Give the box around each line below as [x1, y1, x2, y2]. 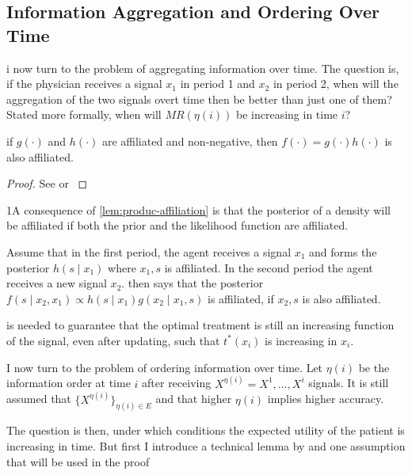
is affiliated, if [208, 290, 274, 306]
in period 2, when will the [273, 75, 399, 92]
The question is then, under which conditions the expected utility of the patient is [6, 422, 405, 439]
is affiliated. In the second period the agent [164, 259, 373, 275]
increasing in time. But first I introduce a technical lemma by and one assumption [6, 438, 406, 454]
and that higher [155, 390, 232, 407]
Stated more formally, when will [6, 106, 162, 123]
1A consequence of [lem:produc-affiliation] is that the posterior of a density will [6, 201, 391, 218]
